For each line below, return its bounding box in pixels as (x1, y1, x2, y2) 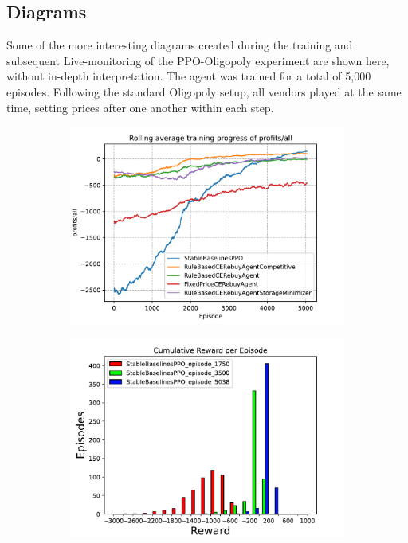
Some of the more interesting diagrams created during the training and (6, 37, 353, 53)
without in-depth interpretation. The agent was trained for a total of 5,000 (6, 68, 371, 84)
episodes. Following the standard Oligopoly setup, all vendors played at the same (6, 83, 402, 100)
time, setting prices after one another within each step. (6, 99, 274, 115)
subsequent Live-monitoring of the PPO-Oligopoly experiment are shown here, (6, 52, 390, 68)
